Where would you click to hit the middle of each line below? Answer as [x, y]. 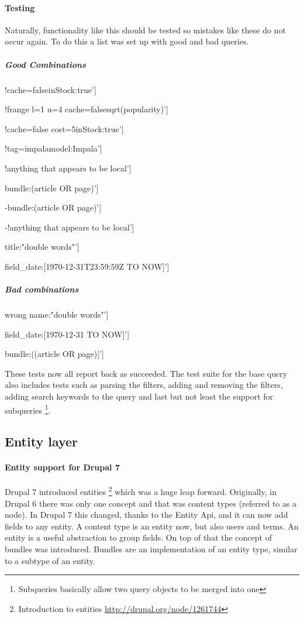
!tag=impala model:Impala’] [53, 148]
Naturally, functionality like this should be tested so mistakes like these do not [145, 30]
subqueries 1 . [28, 409]
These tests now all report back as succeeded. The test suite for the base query [146, 373]
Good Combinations [45, 64]
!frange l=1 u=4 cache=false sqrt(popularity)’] [87, 109]
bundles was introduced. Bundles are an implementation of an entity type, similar [151, 549]
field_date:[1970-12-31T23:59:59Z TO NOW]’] [87, 266]
